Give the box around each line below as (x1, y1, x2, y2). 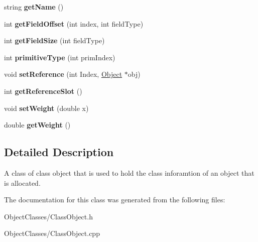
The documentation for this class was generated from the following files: (4, 194, 225, 205)
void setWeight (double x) (4, 102, 89, 113)
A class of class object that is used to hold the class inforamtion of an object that (4, 167, 254, 178)
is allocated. (4, 177, 41, 188)
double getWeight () (4, 119, 71, 130)
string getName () (4, 2, 64, 12)
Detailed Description (4, 144, 114, 160)
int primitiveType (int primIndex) (4, 52, 115, 62)
